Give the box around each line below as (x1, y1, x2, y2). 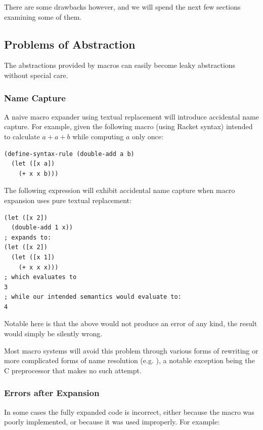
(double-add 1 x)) (11, 224, 73, 231)
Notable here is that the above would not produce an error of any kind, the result (4, 318, 257, 329)
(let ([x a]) (11, 160, 55, 168)
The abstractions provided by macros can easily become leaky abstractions (4, 60, 236, 70)
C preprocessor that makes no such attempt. (4, 365, 142, 375)
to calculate (4, 131, 40, 141)
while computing (72, 131, 124, 141)
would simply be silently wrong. (4, 328, 103, 339)
